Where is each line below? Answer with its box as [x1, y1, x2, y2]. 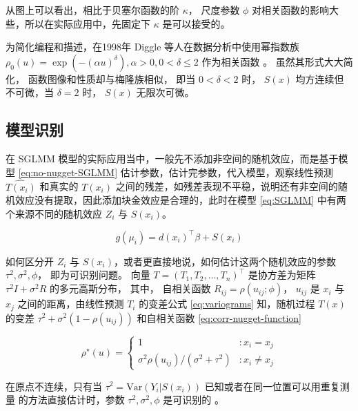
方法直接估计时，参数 [28, 392, 125, 407]
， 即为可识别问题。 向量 [37, 267, 150, 282]
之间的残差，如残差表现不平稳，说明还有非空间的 [115, 179, 338, 193]
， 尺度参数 [188, 3, 240, 17]
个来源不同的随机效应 [6, 206, 102, 220]
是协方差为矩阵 [248, 267, 316, 282]
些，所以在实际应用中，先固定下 [6, 16, 150, 30]
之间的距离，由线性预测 [17, 296, 124, 311]
